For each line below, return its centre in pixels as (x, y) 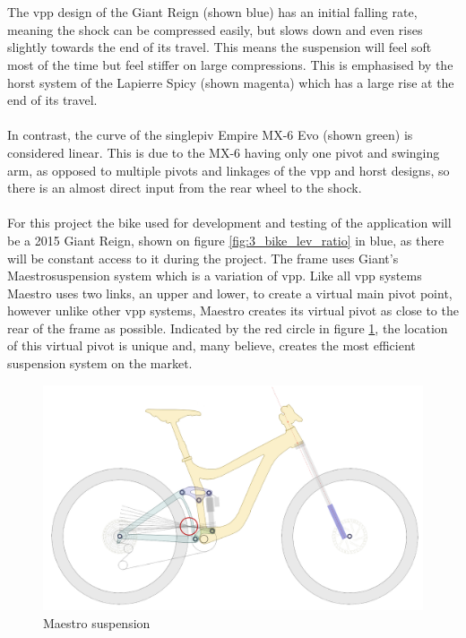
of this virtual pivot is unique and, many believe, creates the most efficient (211, 345)
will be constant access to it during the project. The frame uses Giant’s (203, 258)
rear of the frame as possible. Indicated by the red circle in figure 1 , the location (228, 328)
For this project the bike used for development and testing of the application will (229, 223)
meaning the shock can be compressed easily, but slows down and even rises (215, 29)
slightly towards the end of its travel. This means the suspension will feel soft (220, 47)
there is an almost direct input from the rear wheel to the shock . (185, 188)
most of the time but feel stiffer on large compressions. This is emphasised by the (230, 64)
